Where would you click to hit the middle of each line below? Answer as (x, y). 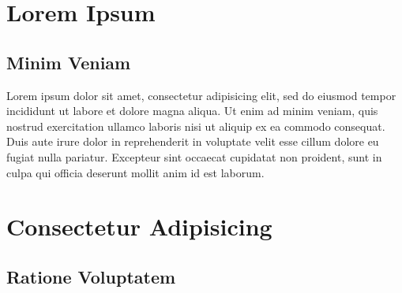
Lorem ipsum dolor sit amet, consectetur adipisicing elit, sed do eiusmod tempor (201, 95)
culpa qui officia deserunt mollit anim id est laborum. (135, 172)
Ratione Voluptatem (91, 276)
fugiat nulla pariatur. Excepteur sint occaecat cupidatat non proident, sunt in (194, 156)
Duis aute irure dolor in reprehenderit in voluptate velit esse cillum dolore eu (193, 141)
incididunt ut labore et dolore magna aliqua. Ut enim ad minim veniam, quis (192, 111)
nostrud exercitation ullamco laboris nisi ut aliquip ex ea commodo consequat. (196, 126)
